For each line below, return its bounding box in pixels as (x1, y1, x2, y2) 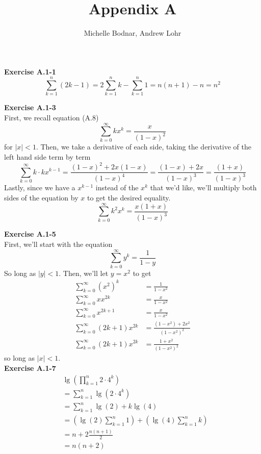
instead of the (95, 182, 139, 193)
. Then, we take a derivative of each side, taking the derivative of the (36, 141, 251, 152)
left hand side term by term (4, 151, 91, 162)
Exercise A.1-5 (4, 229, 56, 239)
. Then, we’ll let (59, 267, 109, 278)
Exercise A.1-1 (4, 66, 56, 77)
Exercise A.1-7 (4, 363, 56, 373)
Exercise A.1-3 (4, 102, 56, 113)
